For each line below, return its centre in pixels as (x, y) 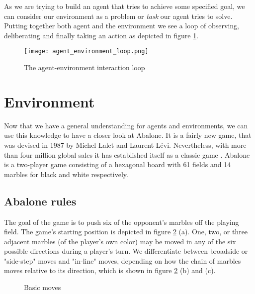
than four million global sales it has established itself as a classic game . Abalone (127, 154)
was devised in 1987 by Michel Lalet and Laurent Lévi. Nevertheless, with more (125, 145)
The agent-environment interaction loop (85, 67)
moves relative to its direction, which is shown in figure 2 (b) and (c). (110, 270)
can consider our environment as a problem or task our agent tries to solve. (118, 16)
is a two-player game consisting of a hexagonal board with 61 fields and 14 (118, 164)
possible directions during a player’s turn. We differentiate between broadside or (126, 251)
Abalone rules (40, 201)
